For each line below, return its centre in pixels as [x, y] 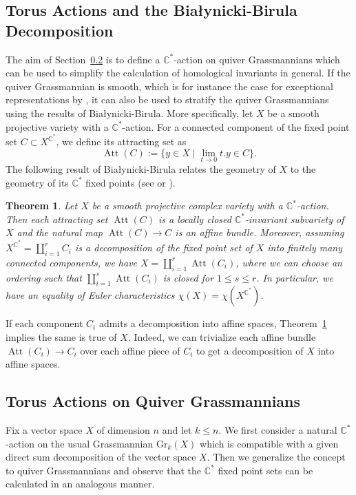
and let [177, 430]
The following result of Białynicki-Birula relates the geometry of [141, 169]
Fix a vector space [44, 430]
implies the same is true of [61, 337]
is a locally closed [195, 219]
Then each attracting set [57, 219]
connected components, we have [72, 262]
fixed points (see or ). [130, 182]
